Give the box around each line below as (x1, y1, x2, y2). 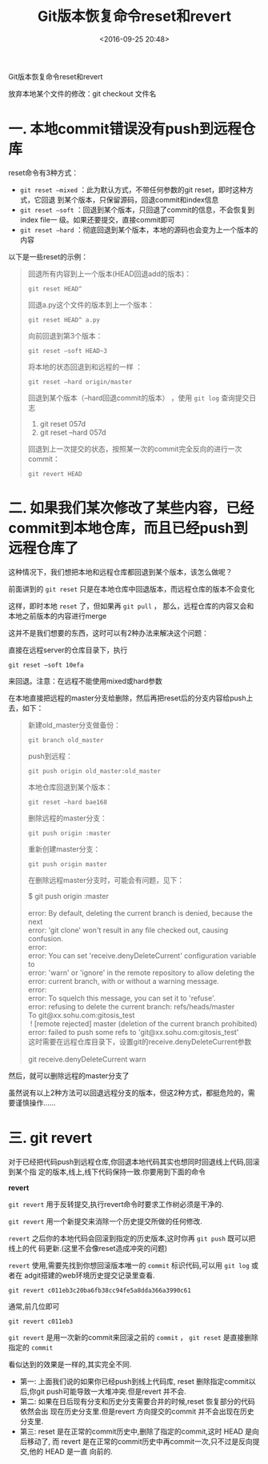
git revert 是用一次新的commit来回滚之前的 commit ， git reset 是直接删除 (8, 1332, 258, 1342)
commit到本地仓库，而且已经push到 (8, 519, 248, 537)
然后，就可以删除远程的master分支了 (8, 1070, 130, 1081)
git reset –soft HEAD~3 (27, 347, 108, 355)
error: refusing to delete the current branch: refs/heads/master (27, 1001, 235, 1011)
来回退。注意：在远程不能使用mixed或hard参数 (8, 676, 162, 685)
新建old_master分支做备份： (27, 720, 122, 729)
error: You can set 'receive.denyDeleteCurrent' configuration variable (27, 950, 257, 961)
